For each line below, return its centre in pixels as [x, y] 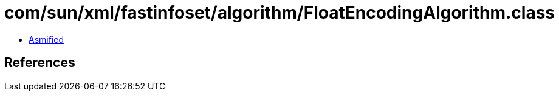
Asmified [46, 39]
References [40, 63]
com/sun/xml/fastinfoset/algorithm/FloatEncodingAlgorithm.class [280, 13]
